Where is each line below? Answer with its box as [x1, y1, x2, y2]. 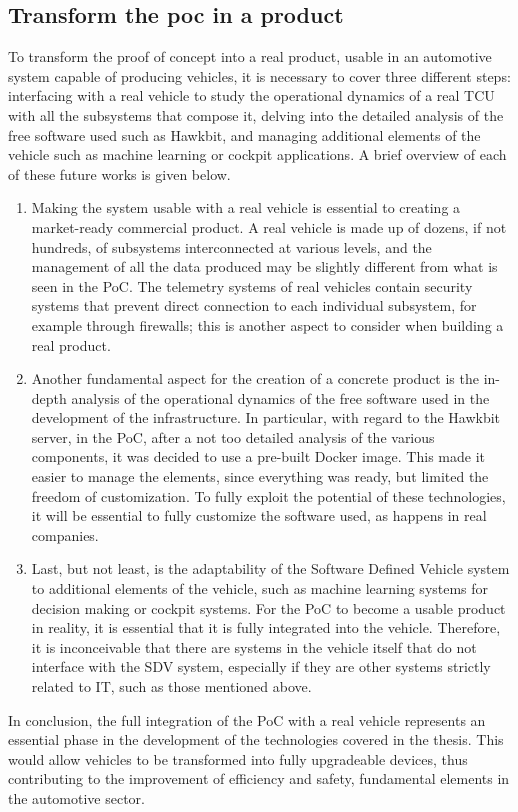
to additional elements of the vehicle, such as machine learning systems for [31, 578, 489, 599]
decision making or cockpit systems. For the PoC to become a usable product [31, 597, 506, 618]
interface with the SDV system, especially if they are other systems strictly [31, 656, 491, 677]
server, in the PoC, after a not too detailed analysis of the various [31, 426, 435, 447]
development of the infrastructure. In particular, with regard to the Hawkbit [31, 407, 501, 428]
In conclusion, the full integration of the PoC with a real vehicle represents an [8, 709, 486, 730]
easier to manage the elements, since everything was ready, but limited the [31, 466, 489, 487]
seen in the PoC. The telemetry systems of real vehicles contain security [31, 275, 473, 296]
